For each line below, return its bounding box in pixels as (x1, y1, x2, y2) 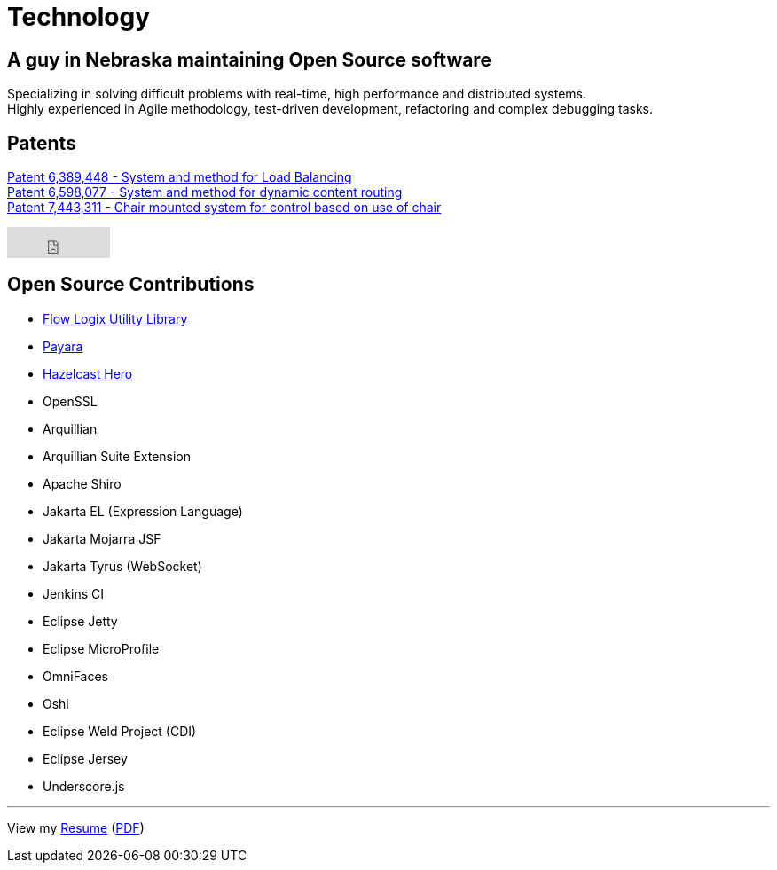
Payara (43, 338, 83, 354)
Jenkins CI (43, 585, 105, 601)
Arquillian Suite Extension (43, 448, 192, 464)
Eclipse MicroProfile (43, 640, 160, 656)
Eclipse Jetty (43, 613, 118, 629)
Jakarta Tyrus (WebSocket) (43, 558, 202, 574)
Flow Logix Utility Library (43, 310, 188, 326)
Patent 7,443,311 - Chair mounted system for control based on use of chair (7, 200, 442, 216)
